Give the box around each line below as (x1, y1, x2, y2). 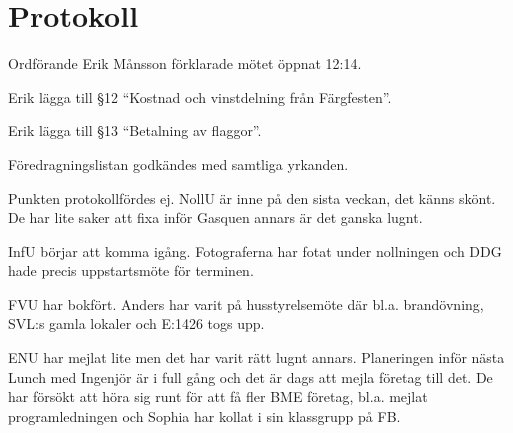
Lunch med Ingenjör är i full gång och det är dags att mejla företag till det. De (8, 366, 493, 387)
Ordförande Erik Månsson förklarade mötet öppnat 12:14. (8, 53, 362, 74)
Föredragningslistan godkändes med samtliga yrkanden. (8, 153, 349, 174)
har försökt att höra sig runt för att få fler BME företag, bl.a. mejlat (8, 386, 428, 407)
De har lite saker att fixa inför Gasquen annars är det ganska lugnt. (8, 207, 423, 228)
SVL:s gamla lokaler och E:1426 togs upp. (8, 313, 265, 334)
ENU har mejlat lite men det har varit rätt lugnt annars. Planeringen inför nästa (8, 347, 505, 368)
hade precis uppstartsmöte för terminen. (8, 260, 254, 281)
